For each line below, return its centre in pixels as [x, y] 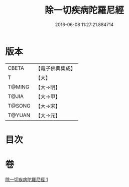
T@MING [19, 87]
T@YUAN [19, 115]
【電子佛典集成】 [56, 68]
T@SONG [19, 106]
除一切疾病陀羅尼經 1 [27, 179]
